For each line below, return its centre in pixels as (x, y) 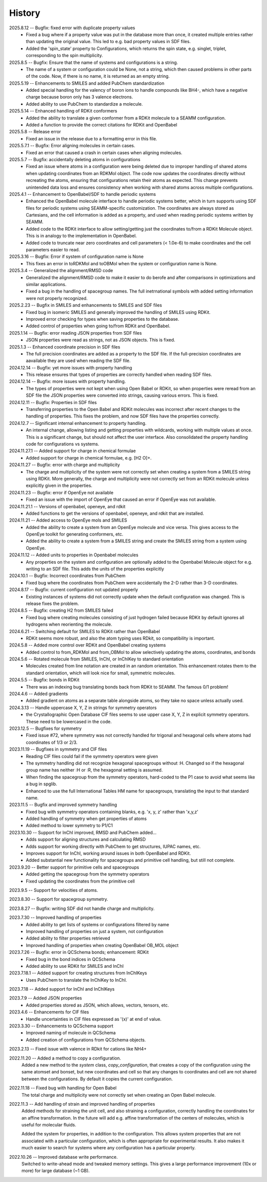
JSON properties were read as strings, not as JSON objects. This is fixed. (101, 340)
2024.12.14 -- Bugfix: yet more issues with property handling (71, 367)
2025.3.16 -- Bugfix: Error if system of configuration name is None (76, 257)
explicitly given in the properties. (59, 485)
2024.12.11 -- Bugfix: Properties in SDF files (53, 402)
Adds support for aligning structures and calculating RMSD (86, 839)
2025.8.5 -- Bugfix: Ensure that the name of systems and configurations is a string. (93, 62)
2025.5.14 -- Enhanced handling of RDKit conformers (63, 111)
